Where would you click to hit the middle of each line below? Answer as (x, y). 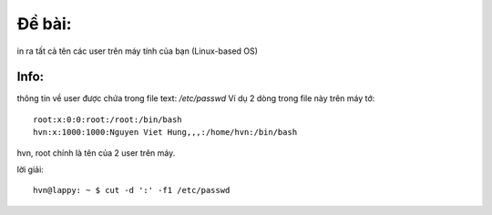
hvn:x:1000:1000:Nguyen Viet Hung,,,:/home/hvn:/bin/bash (165, 133)
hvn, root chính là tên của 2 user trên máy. (96, 153)
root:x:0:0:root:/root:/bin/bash (108, 119)
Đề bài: (44, 24)
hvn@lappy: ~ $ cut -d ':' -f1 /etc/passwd (132, 190)
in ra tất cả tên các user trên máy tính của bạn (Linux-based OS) (138, 51)
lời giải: (31, 169)
